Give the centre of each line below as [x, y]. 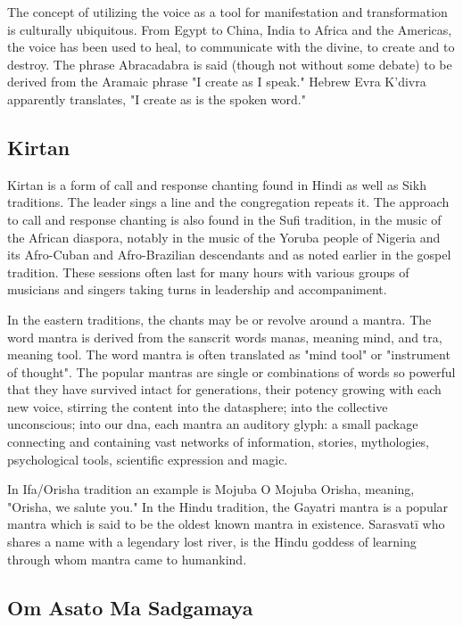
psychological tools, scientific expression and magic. [148, 459]
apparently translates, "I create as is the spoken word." [157, 99]
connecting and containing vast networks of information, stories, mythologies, [219, 442]
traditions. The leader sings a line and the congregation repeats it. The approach [228, 202]
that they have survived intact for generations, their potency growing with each [224, 389]
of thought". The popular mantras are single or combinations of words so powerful [231, 371]
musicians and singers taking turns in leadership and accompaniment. [197, 289]
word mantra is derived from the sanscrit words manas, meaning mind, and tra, [225, 337]
